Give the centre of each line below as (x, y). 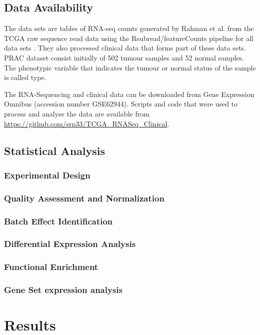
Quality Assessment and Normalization (84, 198)
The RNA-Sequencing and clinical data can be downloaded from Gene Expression (129, 94)
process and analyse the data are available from (77, 113)
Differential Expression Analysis (70, 244)
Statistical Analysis (55, 150)
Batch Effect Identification (58, 221)
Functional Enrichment (51, 267)
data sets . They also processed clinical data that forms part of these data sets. (125, 48)
